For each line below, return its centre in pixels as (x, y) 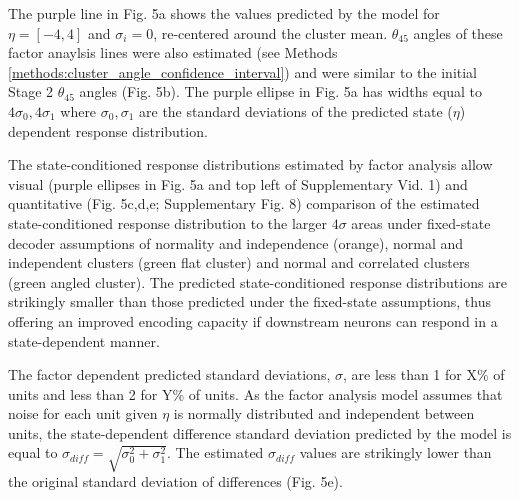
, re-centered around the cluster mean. (270, 32)
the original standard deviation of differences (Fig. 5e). (175, 481)
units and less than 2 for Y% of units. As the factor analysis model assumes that (255, 393)
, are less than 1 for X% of (423, 374)
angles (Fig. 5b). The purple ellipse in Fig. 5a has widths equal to (281, 91)
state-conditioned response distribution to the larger (167, 222)
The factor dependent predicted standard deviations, (169, 374)
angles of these (458, 32)
